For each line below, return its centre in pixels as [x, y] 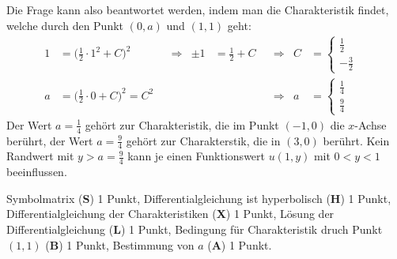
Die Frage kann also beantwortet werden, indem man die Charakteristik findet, [198, 9]
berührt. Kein [356, 140]
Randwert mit [40, 156]
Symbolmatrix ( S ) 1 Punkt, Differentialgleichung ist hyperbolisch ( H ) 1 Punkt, [199, 198]
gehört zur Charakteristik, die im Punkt [182, 124]
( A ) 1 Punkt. [240, 244]
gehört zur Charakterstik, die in [203, 140]
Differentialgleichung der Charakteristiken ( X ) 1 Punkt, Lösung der [170, 214]
